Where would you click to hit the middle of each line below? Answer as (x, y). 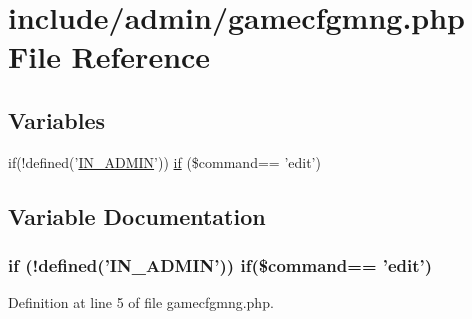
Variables (57, 119)
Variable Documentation (137, 215)
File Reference (109, 56)
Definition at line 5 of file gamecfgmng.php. (141, 302)
